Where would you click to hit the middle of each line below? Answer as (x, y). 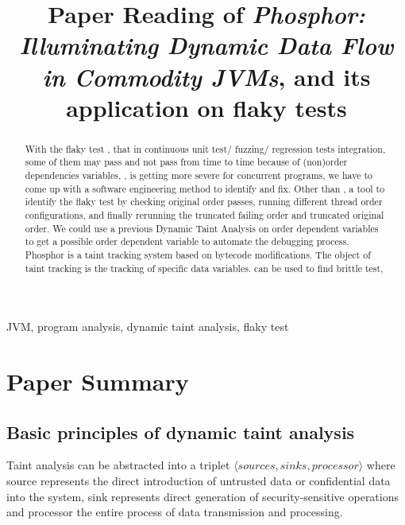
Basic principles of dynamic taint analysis (181, 432)
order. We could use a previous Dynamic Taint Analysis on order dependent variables (202, 228)
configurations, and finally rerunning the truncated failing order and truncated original (204, 215)
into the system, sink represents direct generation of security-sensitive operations (203, 496)
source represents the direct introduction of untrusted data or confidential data (199, 481)
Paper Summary (98, 381)
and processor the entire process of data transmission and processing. (175, 512)
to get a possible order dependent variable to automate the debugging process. (187, 241)
